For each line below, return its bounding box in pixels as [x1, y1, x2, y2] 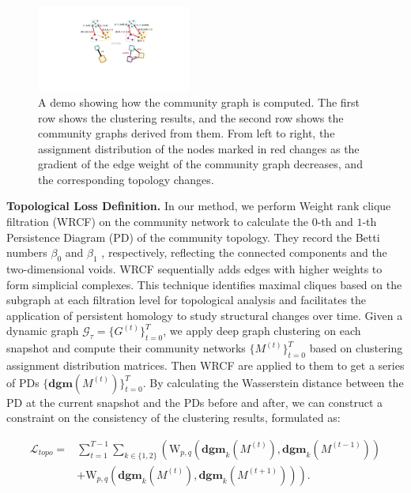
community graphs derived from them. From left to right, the [38, 125, 335, 141]
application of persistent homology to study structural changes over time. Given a [6, 307, 403, 323]
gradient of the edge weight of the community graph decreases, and [38, 156, 363, 172]
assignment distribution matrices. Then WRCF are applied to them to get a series [6, 357, 405, 374]
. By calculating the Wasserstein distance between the [142, 374, 404, 390]
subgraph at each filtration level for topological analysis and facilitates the [6, 292, 367, 308]
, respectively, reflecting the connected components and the [101, 244, 387, 261]
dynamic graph [6, 322, 79, 339]
